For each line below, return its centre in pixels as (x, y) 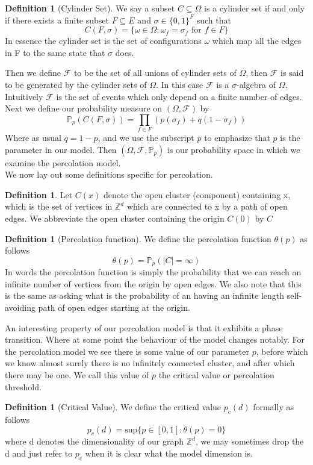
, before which (282, 351)
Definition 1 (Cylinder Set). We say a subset (90, 8)
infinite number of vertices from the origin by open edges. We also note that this (153, 283)
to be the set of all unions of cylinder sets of (155, 73)
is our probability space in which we (234, 149)
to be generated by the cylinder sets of (76, 84)
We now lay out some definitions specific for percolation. (109, 174)
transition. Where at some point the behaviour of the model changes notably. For (155, 339)
